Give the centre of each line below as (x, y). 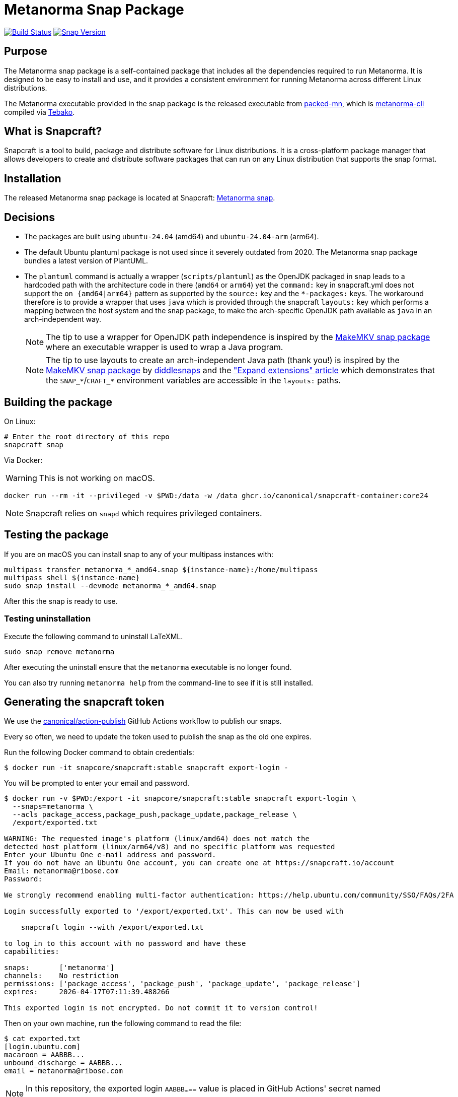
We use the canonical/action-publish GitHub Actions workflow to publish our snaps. (143, 721)
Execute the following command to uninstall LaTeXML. (94, 636)
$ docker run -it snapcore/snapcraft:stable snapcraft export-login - (146, 768)
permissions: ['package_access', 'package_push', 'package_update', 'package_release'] (182, 984)
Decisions (29, 217)
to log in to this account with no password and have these (125, 944)
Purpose (26, 51)
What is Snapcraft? (53, 131)
